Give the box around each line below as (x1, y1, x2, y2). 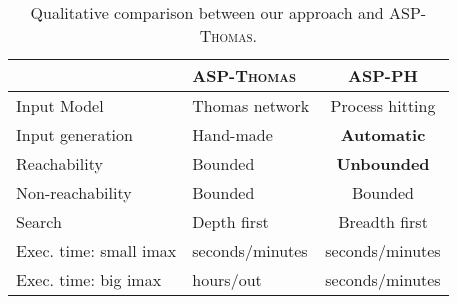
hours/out (192, 268, 262, 291)
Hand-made (192, 123, 273, 146)
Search (16, 210, 62, 233)
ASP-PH (348, 64, 418, 87)
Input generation (16, 123, 133, 146)
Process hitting (330, 94, 436, 117)
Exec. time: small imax (16, 239, 177, 262)
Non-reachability (16, 181, 132, 204)
